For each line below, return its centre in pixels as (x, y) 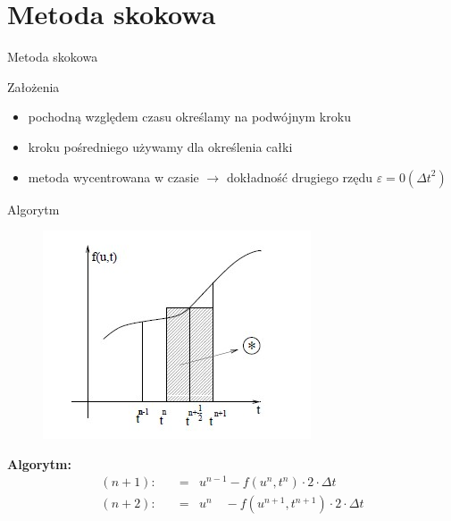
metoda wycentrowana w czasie (113, 176)
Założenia (33, 86)
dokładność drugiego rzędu (300, 176)
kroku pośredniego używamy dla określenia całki (160, 146)
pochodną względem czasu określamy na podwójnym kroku (189, 117)
